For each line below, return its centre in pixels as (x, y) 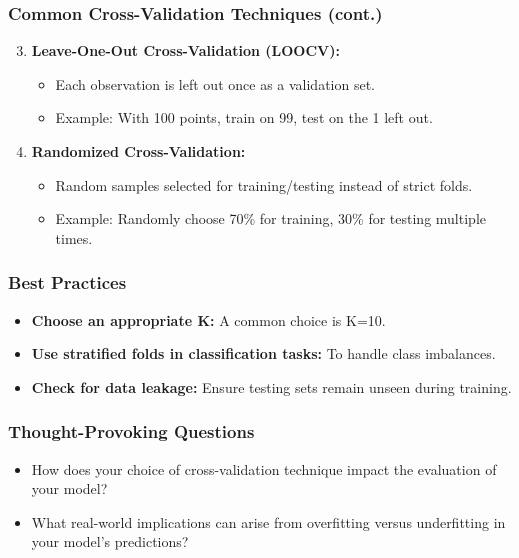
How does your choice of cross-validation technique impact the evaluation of (264, 468)
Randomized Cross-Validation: (138, 151)
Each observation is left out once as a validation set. (215, 83)
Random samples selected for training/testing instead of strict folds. (264, 184)
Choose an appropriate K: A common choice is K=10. (208, 319)
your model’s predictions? (110, 541)
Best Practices (67, 282)
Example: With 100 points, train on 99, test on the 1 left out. (244, 117)
